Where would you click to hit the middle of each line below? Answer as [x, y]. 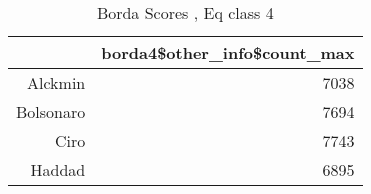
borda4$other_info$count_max [228, 52]
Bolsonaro [51, 111]
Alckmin [56, 82]
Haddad [58, 169]
